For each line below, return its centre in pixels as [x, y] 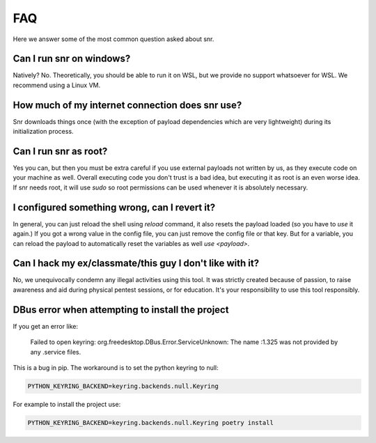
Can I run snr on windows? [72, 59]
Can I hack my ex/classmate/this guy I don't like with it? [136, 264]
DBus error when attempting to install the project [121, 310]
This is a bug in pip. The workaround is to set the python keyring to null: [116, 367]
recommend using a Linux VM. [57, 85]
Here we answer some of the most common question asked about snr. [113, 39]
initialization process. [43, 132]
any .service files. [56, 352]
